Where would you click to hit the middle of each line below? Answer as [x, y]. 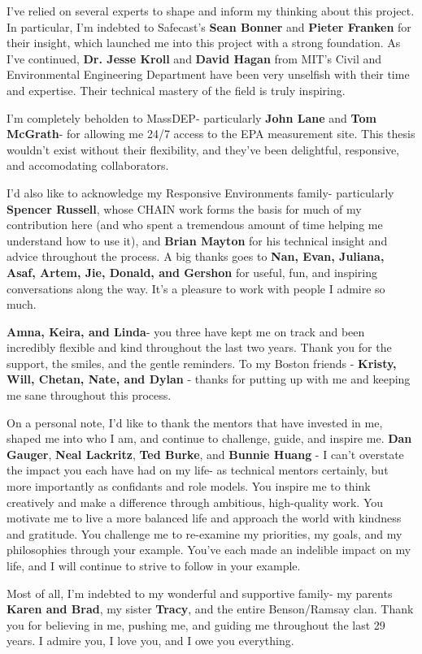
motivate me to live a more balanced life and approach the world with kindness [204, 518]
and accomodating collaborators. [88, 165]
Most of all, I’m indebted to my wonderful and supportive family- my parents [200, 593]
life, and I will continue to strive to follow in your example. [154, 565]
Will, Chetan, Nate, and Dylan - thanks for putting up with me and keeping [209, 379]
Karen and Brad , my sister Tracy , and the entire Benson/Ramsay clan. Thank [210, 609]
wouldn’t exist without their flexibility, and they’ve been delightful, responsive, [203, 149]
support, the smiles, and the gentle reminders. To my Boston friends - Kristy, [202, 363]
